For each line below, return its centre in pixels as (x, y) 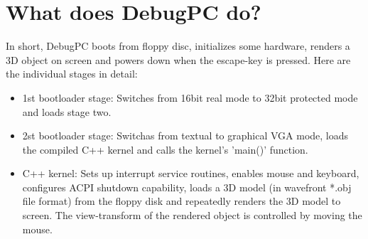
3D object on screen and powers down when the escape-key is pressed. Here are (178, 59)
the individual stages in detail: (72, 74)
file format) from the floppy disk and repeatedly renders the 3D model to (182, 201)
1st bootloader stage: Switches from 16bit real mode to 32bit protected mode (190, 97)
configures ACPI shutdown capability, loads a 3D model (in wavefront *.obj (187, 187)
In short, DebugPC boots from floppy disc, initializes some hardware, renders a (178, 46)
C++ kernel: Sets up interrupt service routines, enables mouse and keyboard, (191, 173)
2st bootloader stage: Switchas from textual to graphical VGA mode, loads (185, 136)
